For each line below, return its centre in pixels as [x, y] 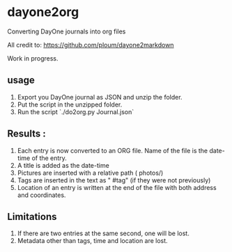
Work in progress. [33, 58]
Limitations [32, 216]
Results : [27, 134]
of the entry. [49, 158]
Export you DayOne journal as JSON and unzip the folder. [100, 97]
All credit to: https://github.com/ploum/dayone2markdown [91, 45]
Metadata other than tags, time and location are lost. [93, 241]
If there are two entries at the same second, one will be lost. [103, 233]
